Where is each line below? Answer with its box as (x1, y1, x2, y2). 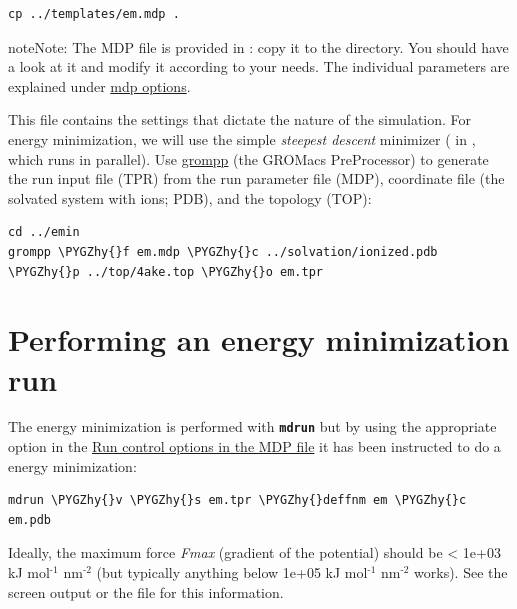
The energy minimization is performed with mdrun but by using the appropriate (8, 416, 497, 437)
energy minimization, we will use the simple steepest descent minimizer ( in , (8, 128, 476, 149)
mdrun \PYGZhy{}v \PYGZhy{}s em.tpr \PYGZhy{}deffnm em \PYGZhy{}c (8, 493, 467, 508)
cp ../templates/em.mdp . (8, 7, 180, 21)
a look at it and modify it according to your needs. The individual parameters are (8, 56, 510, 77)
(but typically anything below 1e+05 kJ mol (96, 562, 368, 583)
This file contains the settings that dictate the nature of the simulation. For (8, 109, 472, 130)
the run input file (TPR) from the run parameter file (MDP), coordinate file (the (8, 168, 505, 189)
